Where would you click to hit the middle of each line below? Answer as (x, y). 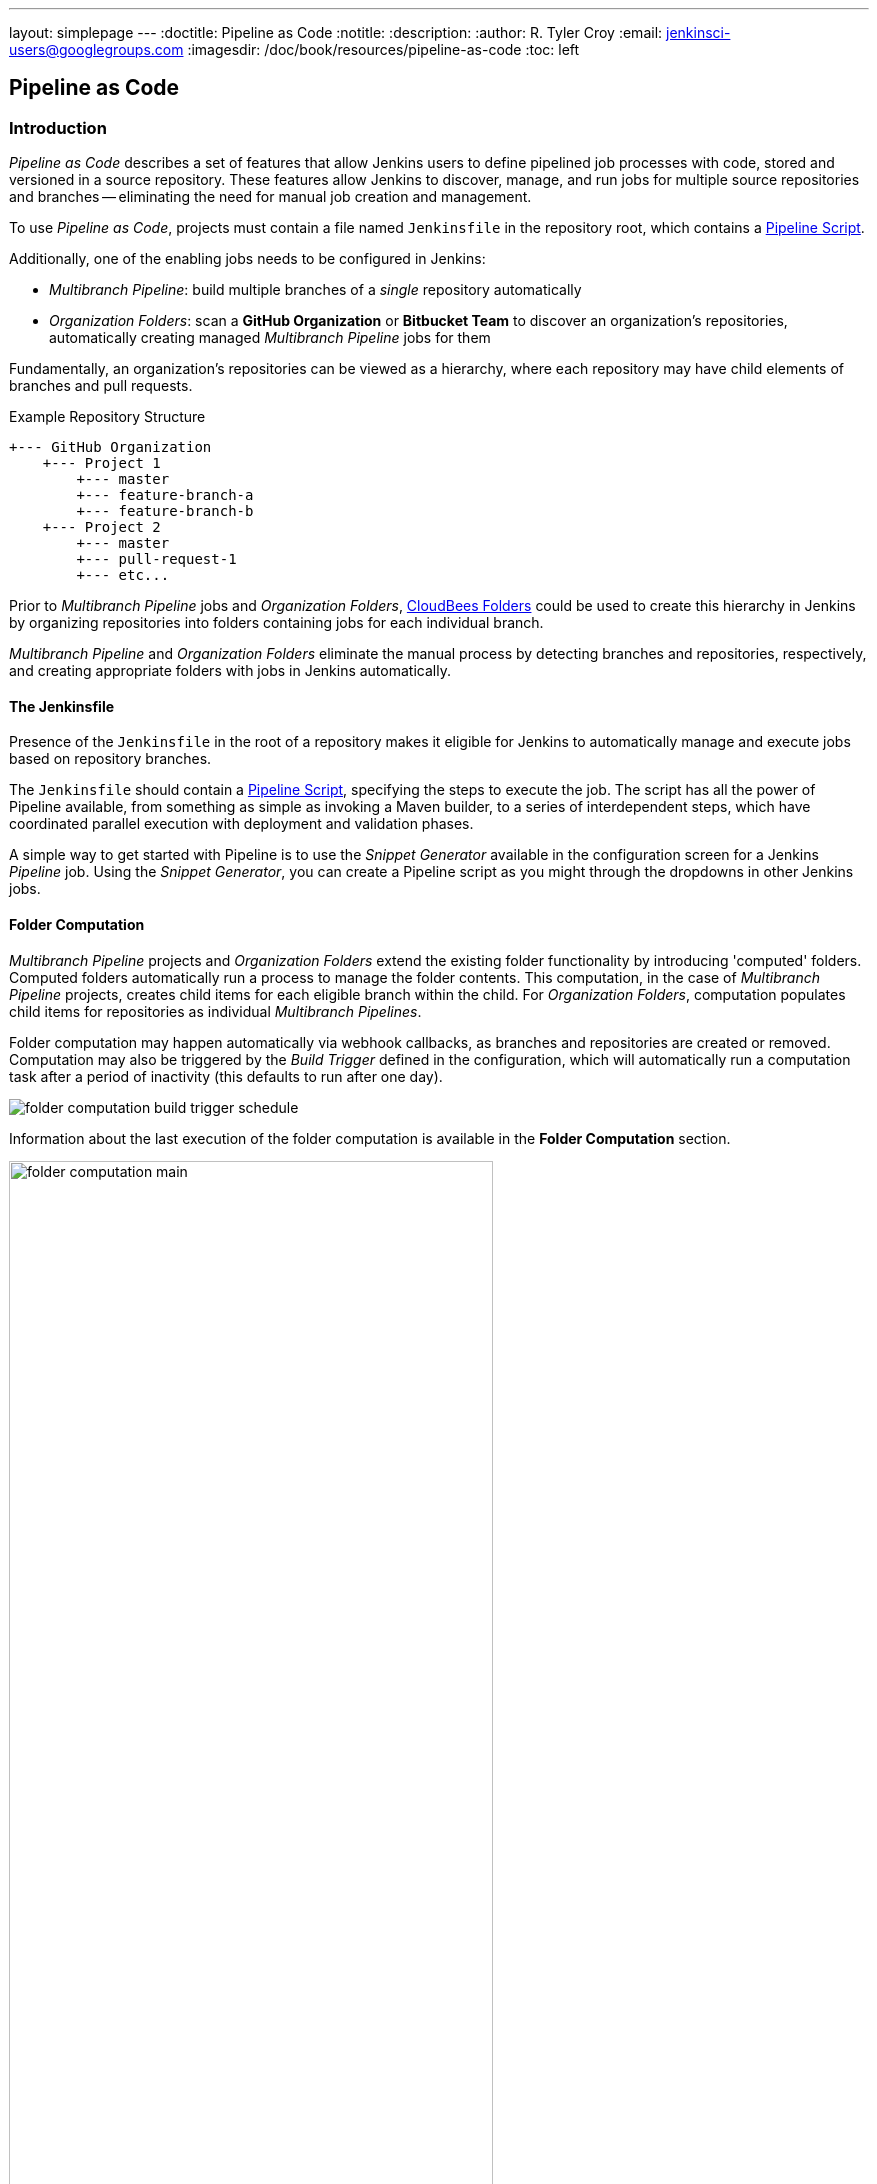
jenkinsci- (698, 32)
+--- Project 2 (101, 527)
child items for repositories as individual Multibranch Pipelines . (215, 1011)
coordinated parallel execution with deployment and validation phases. (241, 824)
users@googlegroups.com (96, 49)
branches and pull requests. (101, 386)
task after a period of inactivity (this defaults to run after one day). (226, 1076)
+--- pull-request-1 (156, 559)
